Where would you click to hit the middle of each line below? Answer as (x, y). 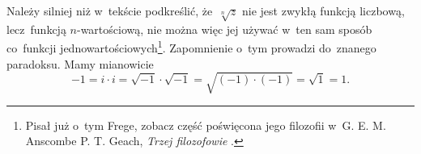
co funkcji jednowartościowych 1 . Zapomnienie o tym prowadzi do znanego (191, 47)
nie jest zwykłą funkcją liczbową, (323, 10)
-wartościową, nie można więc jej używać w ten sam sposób (224, 29)
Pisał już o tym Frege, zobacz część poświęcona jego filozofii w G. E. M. (206, 125)
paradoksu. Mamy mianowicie (80, 63)
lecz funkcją (36, 29)
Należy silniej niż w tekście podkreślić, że (110, 10)
